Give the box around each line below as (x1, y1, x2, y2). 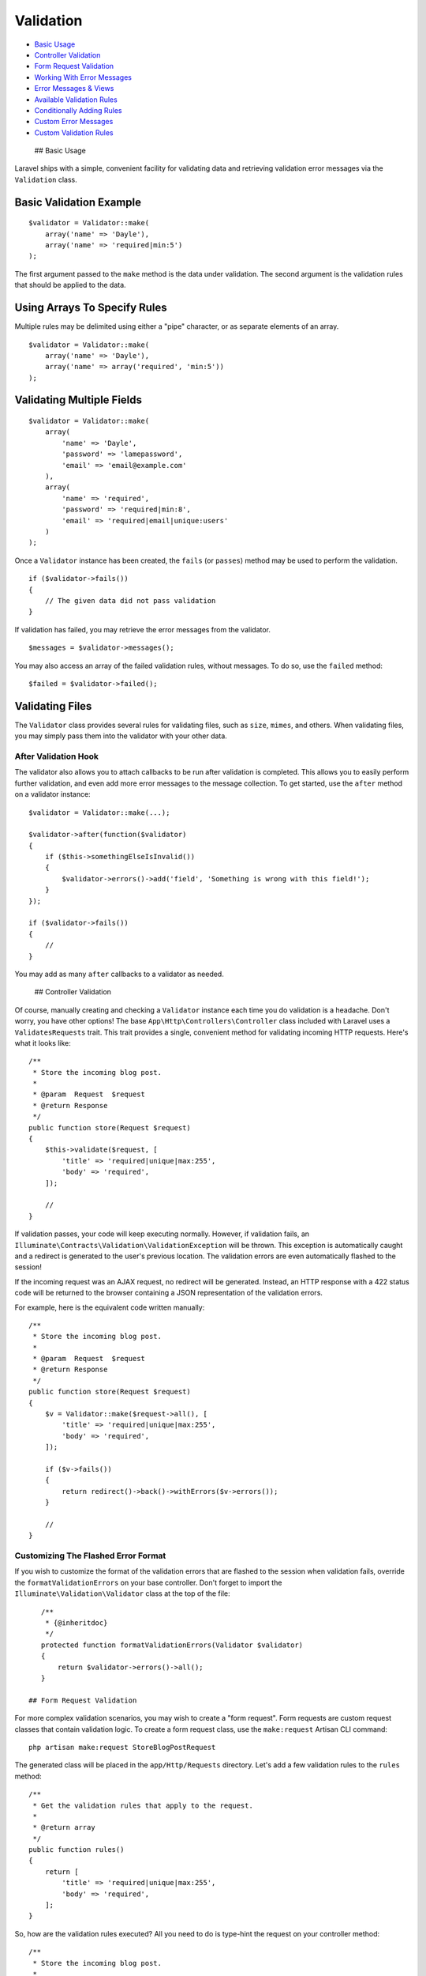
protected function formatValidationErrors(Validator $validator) (40, 1640, 304, 1650)
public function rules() (28, 1846, 125, 1854)
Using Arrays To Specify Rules (14, 301, 167, 315)
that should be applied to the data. (14, 281, 126, 290)
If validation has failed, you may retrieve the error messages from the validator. (14, 624, 271, 634)
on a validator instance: (14, 790, 91, 799)
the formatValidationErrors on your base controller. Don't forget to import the (14, 1578, 282, 1587)
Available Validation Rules (34, 95, 118, 104)
